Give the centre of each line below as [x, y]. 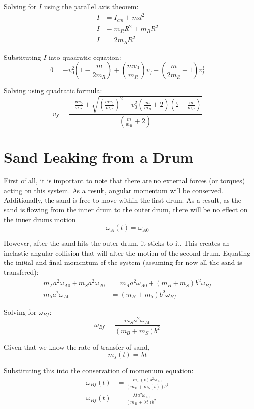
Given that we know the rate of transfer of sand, [77, 346]
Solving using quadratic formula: [53, 91]
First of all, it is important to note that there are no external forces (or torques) [125, 181]
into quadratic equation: [85, 57]
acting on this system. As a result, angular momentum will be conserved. [114, 190]
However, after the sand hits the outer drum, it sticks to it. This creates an [117, 243]
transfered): [21, 272]
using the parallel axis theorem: [91, 6]
